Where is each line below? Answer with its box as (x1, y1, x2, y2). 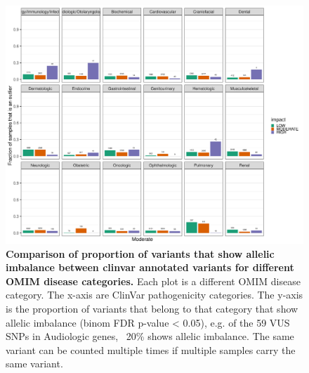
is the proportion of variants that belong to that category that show (6, 301, 298, 316)
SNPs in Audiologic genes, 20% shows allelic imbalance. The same (6, 329, 294, 343)
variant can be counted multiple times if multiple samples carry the (6, 342, 296, 357)
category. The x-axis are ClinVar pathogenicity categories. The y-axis (6, 287, 303, 302)
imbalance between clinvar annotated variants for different (6, 260, 294, 275)
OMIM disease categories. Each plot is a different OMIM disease (6, 273, 301, 288)
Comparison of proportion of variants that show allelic (6, 246, 275, 261)
